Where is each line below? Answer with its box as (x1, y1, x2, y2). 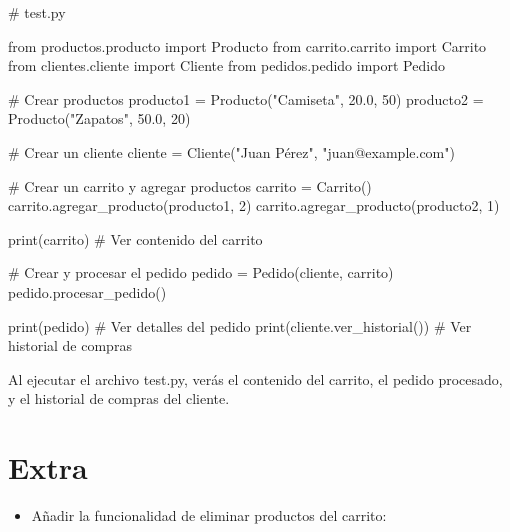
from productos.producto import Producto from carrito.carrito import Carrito (8, 35, 487, 56)
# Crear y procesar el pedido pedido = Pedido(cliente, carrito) (8, 262, 394, 283)
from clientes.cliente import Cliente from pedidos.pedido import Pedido (8, 55, 445, 76)
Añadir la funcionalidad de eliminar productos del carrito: (31, 505, 387, 526)
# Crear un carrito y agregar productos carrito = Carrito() (8, 175, 372, 196)
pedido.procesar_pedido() (8, 281, 167, 302)
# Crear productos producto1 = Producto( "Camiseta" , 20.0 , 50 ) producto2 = (8, 88, 484, 109)
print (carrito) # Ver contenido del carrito (8, 228, 263, 249)
